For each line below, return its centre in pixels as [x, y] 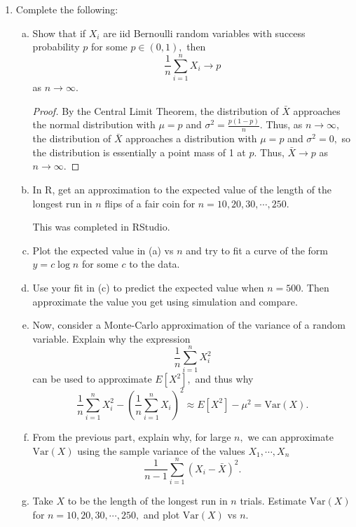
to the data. [155, 264]
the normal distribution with [94, 124]
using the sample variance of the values [161, 450]
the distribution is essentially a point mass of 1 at [139, 152]
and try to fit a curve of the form [257, 250]
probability [56, 47]
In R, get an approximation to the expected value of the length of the [182, 190]
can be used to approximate [92, 379]
